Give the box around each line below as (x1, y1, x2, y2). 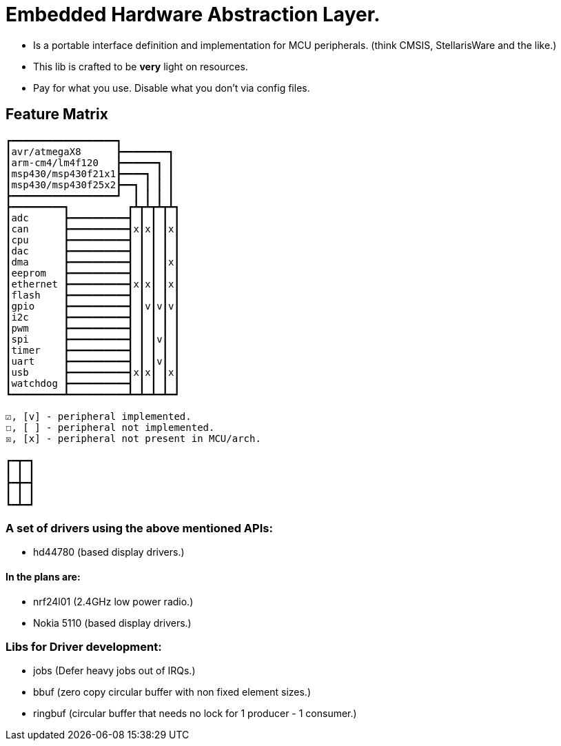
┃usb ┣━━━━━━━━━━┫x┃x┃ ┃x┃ (6, 366, 180, 378)
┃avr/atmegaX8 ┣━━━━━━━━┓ (6, 145, 174, 157)
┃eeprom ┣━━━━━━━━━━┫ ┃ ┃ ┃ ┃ (6, 267, 180, 279)
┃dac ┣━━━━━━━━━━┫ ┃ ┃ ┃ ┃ (6, 245, 180, 256)
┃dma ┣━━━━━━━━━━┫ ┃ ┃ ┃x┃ (6, 256, 180, 268)
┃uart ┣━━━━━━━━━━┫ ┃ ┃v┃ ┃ (6, 355, 180, 367)
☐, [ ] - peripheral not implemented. (6, 421, 215, 433)
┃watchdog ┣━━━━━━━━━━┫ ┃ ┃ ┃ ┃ (6, 377, 180, 389)
